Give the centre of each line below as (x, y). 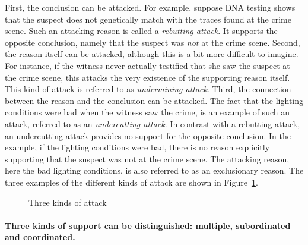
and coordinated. (40, 237)
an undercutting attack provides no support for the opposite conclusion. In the (148, 135)
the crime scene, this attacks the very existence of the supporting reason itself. (147, 77)
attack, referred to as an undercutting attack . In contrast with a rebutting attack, (153, 123)
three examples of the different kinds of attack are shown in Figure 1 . (131, 182)
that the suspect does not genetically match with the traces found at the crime (148, 19)
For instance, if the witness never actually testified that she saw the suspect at (147, 65)
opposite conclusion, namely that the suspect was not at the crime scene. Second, (153, 42)
